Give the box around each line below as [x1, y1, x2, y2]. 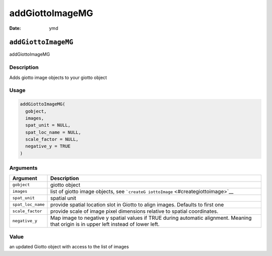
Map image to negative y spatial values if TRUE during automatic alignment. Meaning [50, 214, 252, 221]
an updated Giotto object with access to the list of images [9, 244, 129, 250]
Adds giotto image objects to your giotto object [9, 74, 107, 80]
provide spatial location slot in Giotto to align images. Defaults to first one [50, 201, 224, 208]
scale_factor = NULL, [25, 136, 79, 142]
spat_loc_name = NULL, [25, 129, 82, 135]
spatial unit [50, 194, 77, 201]
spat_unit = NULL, [25, 122, 71, 128]
